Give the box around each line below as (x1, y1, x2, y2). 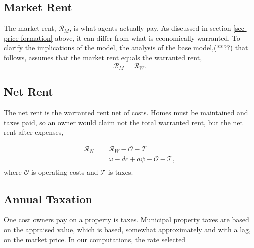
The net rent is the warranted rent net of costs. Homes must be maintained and (4, 107, 248, 118)
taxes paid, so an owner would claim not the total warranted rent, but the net (4, 117, 243, 127)
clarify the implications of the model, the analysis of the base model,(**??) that (4, 42, 248, 53)
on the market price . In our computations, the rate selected (4, 234, 186, 244)
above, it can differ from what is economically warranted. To (55, 32, 240, 43)
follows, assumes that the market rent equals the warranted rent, (4, 52, 202, 62)
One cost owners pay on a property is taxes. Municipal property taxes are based (4, 214, 249, 225)
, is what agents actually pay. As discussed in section (69, 23, 231, 33)
